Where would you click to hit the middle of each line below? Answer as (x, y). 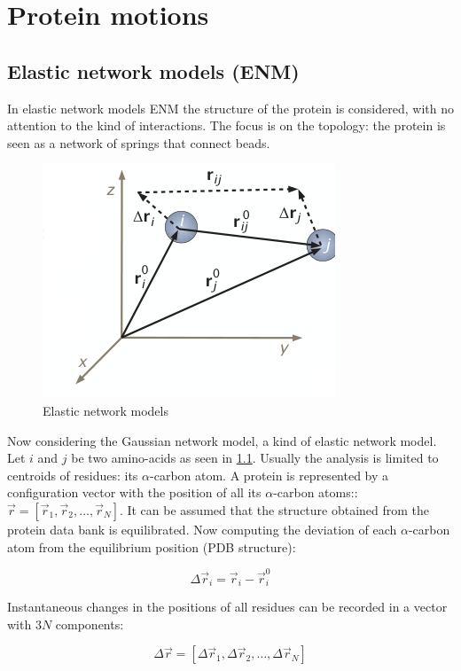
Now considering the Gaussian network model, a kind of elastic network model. (222, 440)
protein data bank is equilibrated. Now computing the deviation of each (202, 529)
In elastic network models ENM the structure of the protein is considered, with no (230, 108)
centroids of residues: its (73, 475)
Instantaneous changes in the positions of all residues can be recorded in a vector (227, 607)
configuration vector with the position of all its (134, 492)
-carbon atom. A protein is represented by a (270, 475)
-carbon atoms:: (316, 492)
